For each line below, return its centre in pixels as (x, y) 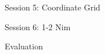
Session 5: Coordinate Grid (52, 7)
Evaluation (24, 46)
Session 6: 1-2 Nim (38, 26)
